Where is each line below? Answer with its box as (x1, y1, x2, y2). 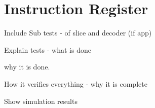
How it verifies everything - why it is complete (4, 78, 147, 89)
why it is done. (4, 61, 50, 72)
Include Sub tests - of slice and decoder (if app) (4, 27, 152, 38)
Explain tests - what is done (4, 44, 91, 55)
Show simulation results (4, 95, 77, 106)
